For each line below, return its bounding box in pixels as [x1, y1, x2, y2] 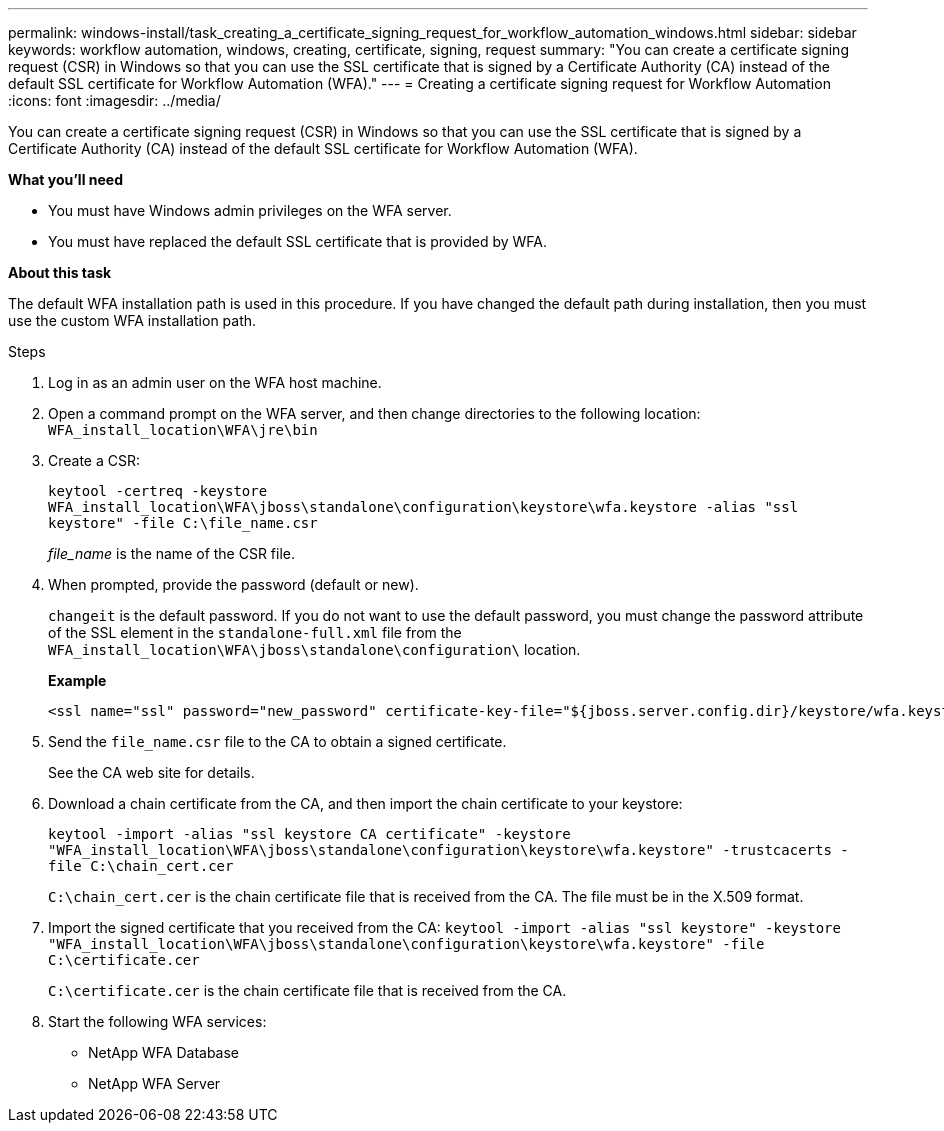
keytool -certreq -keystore [48, 483, 268, 499]
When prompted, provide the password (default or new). [48, 576, 419, 593]
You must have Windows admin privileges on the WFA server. [48, 202, 452, 219]
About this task [8, 264, 112, 281]
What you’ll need [8, 171, 123, 188]
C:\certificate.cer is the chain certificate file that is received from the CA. [48, 982, 567, 999]
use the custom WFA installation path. [8, 312, 257, 329]
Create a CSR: [48, 452, 141, 469]
